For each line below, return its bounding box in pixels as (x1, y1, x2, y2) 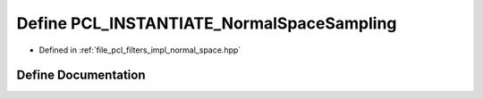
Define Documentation (16, 68, 146, 83)
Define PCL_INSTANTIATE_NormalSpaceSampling (16, 13, 397, 33)
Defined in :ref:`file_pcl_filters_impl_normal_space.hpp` (38, 45, 241, 55)
